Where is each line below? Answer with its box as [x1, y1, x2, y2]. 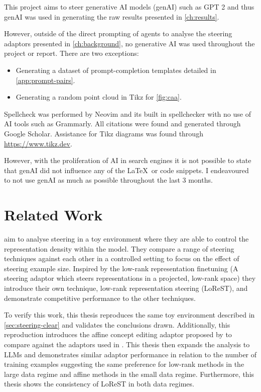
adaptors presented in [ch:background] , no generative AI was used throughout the [4, 38, 255, 48]
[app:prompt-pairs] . [16, 74, 75, 85]
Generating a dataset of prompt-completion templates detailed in [16, 64, 216, 75]
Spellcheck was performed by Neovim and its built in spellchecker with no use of [4, 108, 251, 119]
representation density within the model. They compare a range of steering [4, 243, 234, 254]
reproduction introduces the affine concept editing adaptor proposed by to [4, 329, 232, 340]
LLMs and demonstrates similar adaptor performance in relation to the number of [4, 349, 257, 359]
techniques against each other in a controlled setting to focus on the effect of [4, 253, 239, 264]
